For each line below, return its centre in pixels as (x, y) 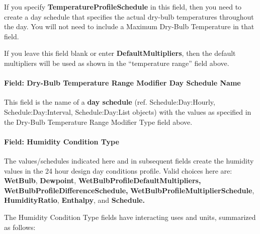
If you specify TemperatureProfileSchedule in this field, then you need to (123, 7)
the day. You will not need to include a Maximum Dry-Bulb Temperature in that (129, 26)
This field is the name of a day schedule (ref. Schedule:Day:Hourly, (110, 102)
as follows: (20, 227)
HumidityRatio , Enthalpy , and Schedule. (74, 200)
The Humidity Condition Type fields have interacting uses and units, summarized (130, 217)
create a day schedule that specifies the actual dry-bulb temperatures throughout (129, 16)
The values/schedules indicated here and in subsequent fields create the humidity (129, 160)
